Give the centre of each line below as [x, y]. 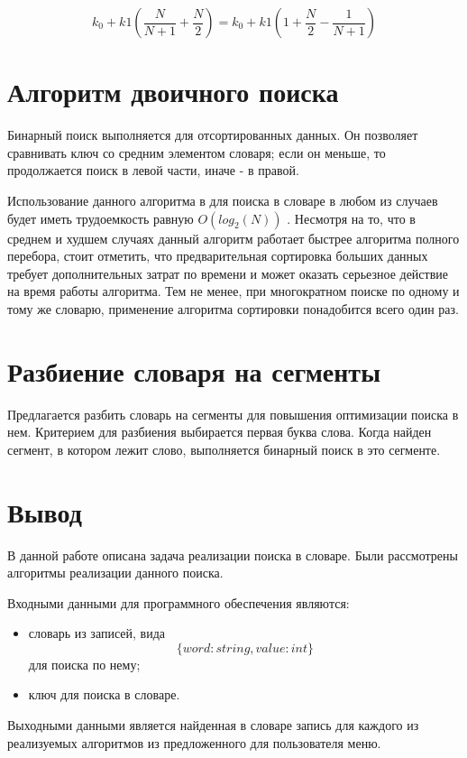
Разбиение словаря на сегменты [194, 370]
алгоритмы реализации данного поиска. [115, 573]
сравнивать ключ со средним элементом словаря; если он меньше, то [197, 152]
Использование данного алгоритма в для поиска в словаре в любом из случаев [223, 200]
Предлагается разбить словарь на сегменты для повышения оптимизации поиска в [233, 414]
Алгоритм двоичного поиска [173, 92]
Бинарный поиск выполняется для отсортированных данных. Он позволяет [213, 135]
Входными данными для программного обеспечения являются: [179, 602]
